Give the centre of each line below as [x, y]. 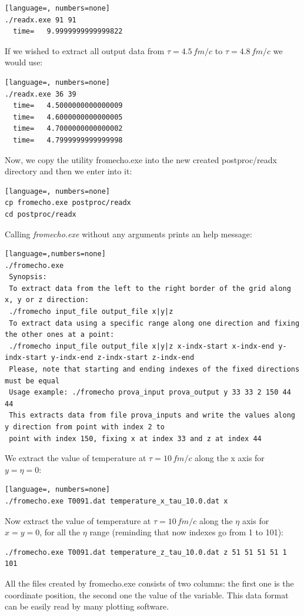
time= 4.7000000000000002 [68, 129]
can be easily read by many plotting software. [87, 606]
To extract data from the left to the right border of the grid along [150, 288]
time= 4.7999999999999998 [68, 140]
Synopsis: [28, 277]
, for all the [60, 532]
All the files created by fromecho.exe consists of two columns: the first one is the [149, 583]
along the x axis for [230, 458]
